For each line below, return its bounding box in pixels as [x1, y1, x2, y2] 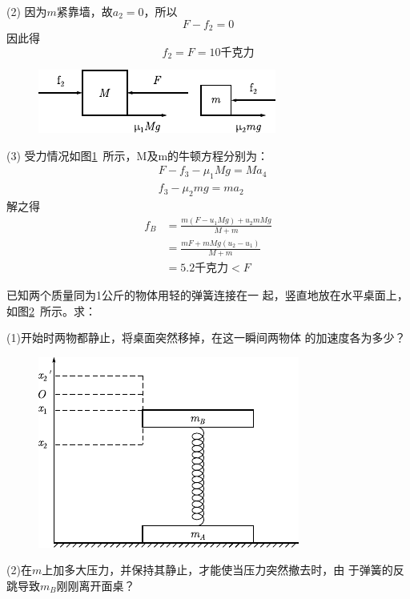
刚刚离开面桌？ [56, 577, 135, 593]
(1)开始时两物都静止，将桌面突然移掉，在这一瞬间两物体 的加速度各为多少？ [6, 329, 406, 346]
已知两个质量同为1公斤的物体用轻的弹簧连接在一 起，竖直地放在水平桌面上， [6, 286, 408, 303]
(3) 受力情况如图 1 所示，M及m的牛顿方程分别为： [6, 147, 269, 163]
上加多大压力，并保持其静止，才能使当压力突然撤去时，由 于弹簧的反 [42, 561, 404, 578]
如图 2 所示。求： [6, 302, 96, 319]
